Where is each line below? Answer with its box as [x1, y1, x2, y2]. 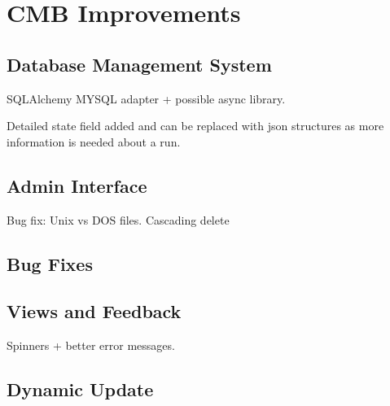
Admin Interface [7, 172, 147, 198]
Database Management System [7, 51, 272, 76]
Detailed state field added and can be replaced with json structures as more [7, 117, 384, 134]
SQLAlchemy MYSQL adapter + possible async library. [7, 89, 286, 107]
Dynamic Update [7, 377, 154, 402]
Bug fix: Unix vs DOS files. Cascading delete [7, 211, 230, 228]
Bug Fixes [7, 251, 93, 276]
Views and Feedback [7, 299, 182, 324]
